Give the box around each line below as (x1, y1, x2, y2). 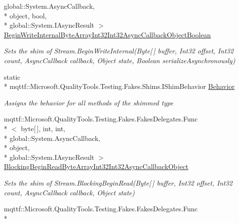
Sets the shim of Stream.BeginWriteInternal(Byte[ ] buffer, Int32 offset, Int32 (4, 46, 234, 56)
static (4, 71, 20, 82)
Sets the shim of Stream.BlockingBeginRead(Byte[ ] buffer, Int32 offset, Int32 (4, 177, 233, 188)
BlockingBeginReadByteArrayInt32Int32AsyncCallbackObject (4, 161, 188, 172)
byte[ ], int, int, (20, 123, 66, 133)
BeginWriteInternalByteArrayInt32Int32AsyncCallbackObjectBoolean (4, 29, 211, 39)
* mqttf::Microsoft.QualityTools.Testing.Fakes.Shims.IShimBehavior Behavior (4, 81, 235, 91)
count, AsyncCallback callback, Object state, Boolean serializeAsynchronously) (4, 55, 236, 65)
